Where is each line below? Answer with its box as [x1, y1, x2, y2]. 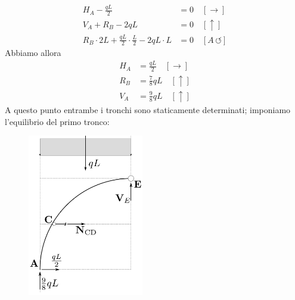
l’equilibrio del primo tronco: [5, 115, 110, 127]
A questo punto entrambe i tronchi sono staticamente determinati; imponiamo [5, 104, 291, 116]
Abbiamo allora [5, 46, 61, 59]
